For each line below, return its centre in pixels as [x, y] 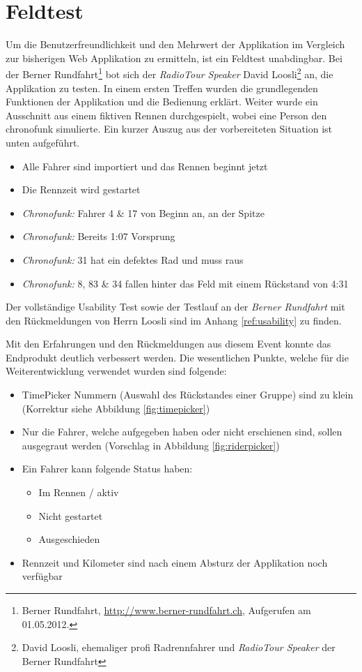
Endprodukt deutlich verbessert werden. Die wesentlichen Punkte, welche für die [177, 357]
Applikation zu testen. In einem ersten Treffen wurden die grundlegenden [162, 88]
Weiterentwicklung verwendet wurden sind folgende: [116, 371]
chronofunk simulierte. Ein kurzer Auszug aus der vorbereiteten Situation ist [169, 129]
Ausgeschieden [69, 539]
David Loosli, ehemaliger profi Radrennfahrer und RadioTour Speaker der [179, 647]
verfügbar [42, 576]
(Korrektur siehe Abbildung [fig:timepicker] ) [116, 408]
